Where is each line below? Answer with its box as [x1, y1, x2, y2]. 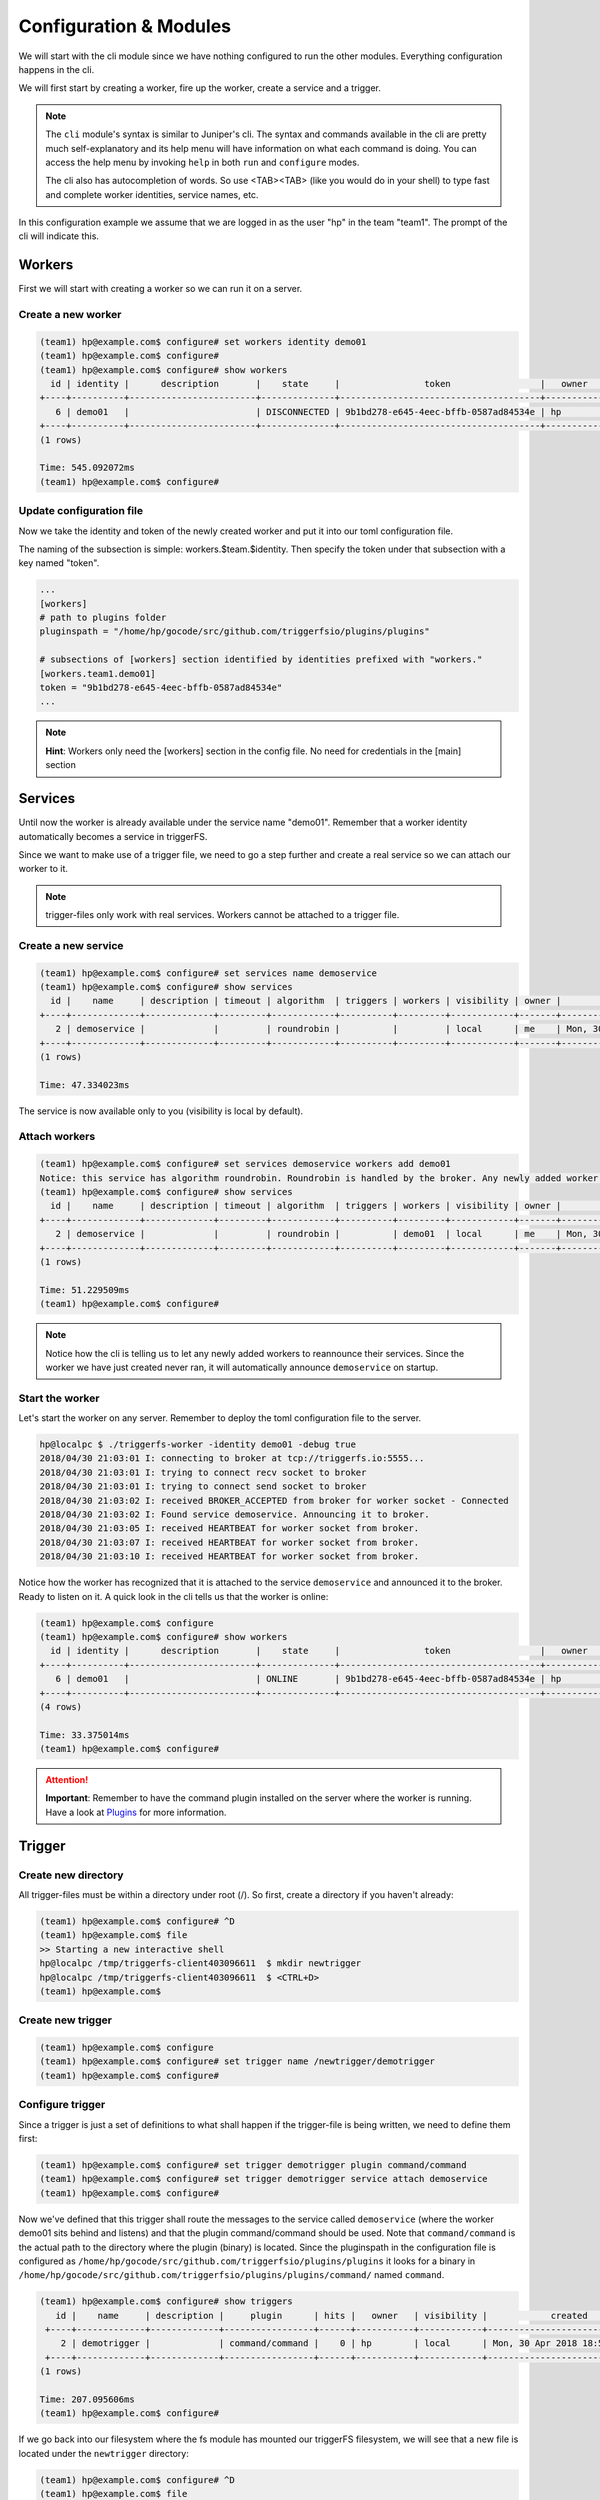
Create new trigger [18, 2013, 112, 2027]
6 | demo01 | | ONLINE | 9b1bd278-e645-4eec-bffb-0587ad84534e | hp [55, 1673, 562, 1685]
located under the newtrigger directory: [18, 2447, 189, 2459]
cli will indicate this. [18, 230, 100, 242]
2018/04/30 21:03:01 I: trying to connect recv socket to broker [39, 1466, 367, 1478]
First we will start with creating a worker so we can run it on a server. [18, 283, 303, 295]
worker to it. [18, 863, 69, 875]
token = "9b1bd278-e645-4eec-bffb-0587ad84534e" [39, 682, 283, 694]
